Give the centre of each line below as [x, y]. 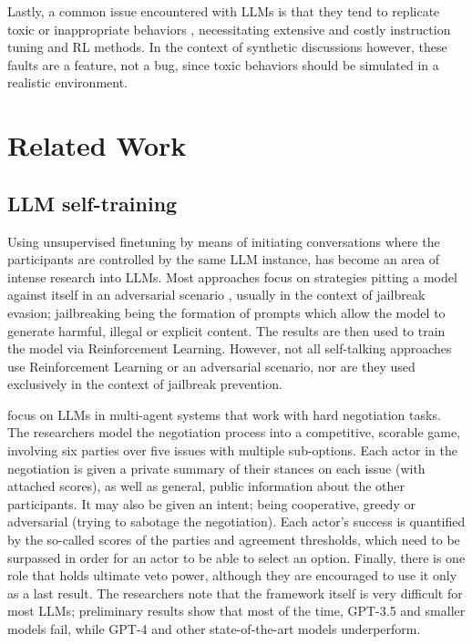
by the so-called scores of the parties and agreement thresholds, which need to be [234, 540]
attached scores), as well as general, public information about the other [206, 486]
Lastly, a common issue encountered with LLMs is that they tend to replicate [224, 11]
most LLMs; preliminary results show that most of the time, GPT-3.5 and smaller [236, 611]
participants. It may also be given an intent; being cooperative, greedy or [211, 503]
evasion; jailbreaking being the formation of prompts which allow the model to [226, 312]
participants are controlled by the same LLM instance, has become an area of [224, 259]
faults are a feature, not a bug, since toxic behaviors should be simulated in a [223, 64]
